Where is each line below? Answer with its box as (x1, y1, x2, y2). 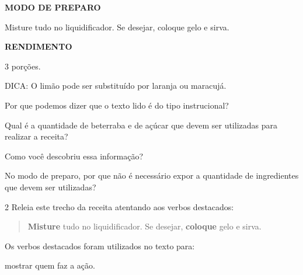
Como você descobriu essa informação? (5, 149, 144, 162)
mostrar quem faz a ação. (5, 259, 95, 271)
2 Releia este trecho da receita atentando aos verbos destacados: (5, 200, 234, 213)
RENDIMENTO (5, 40, 72, 53)
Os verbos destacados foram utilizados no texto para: (5, 239, 195, 252)
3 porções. (5, 60, 41, 72)
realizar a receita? (5, 130, 68, 142)
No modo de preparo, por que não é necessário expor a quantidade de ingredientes (5, 169, 299, 182)
